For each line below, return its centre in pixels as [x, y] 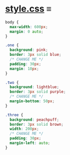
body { [12, 22]
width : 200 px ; [24, 129]
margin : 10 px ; [24, 68]
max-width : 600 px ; [29, 27]
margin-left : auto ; [30, 143]
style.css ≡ [28, 9]
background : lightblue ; [34, 87]
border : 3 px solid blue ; [35, 55]
